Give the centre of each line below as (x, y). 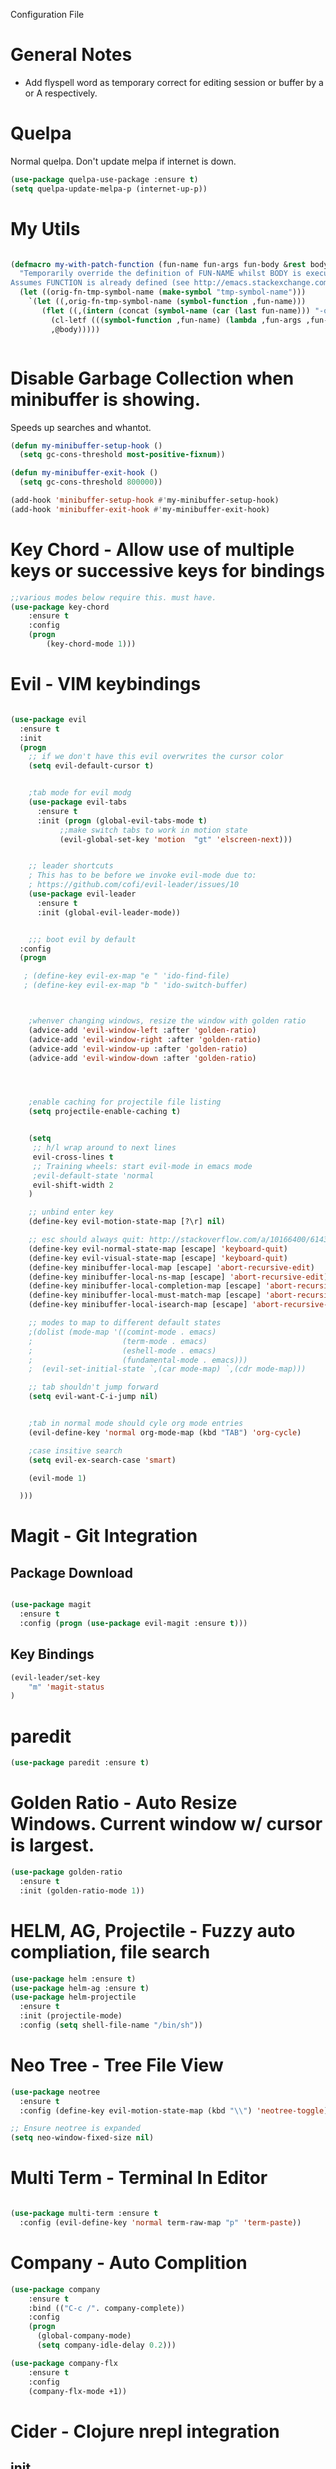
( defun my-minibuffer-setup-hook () (86, 445)
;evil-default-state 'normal (93, 1175)
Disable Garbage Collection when (152, 378)
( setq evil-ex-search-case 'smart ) (102, 1460)
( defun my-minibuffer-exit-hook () (84, 473)
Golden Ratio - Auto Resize (124, 1803)
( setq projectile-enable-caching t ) (105, 1112)
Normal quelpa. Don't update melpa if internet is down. (123, 161)
